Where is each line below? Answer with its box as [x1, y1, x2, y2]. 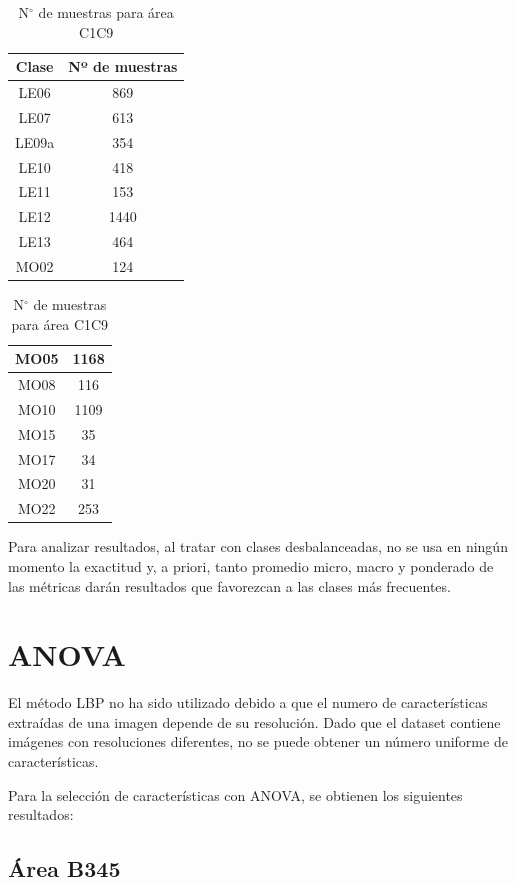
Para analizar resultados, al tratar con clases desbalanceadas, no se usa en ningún [8, 536, 508, 557]
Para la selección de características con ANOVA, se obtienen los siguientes [8, 784, 463, 805]
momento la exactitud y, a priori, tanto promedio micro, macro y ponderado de [8, 555, 494, 576]
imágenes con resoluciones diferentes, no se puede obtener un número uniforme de [8, 731, 508, 752]
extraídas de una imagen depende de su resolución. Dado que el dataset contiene [8, 711, 501, 732]
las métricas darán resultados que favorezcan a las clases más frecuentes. [8, 575, 451, 596]
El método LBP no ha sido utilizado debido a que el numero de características [8, 692, 488, 713]
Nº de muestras [68, 56, 178, 77]
